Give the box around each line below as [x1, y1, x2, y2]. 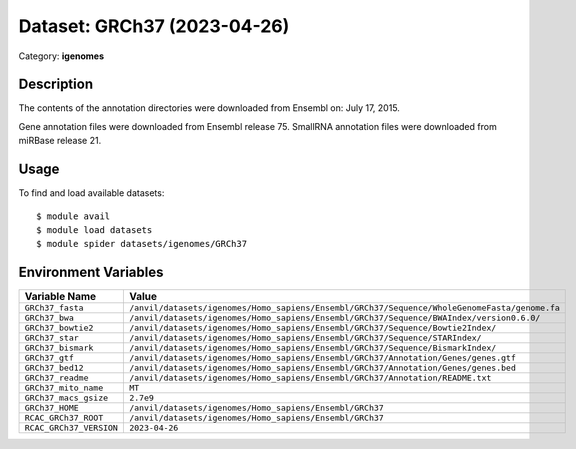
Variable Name [24, 290, 97, 304]
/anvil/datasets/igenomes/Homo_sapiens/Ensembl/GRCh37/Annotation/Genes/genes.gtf [128, 353, 517, 364]
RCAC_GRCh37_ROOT [24, 413, 104, 424]
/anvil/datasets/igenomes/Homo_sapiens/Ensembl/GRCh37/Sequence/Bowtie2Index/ [128, 323, 497, 334]
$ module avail [36, 210, 111, 222]
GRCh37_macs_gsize [24, 393, 109, 404]
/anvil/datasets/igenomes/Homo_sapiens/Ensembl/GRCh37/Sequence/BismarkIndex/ [128, 343, 497, 354]
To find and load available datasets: [18, 187, 165, 199]
